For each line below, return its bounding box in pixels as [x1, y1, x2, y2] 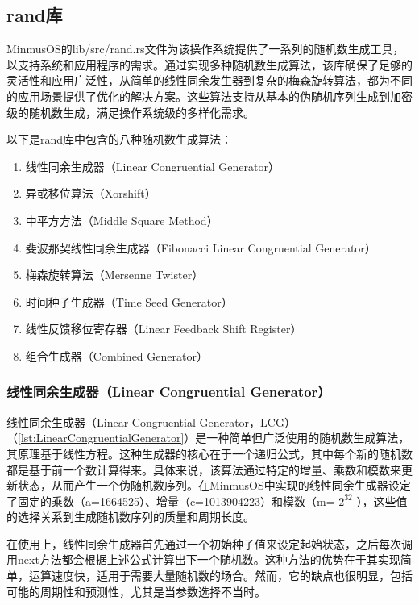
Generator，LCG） [199, 413, 296, 430]
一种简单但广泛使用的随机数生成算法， [206, 429, 410, 446]
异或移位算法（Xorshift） [25, 185, 156, 202]
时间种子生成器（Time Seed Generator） [25, 293, 233, 310]
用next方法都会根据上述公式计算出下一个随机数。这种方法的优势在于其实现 [6, 551, 400, 568]
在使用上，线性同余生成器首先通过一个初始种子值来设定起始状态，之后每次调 [6, 535, 413, 552]
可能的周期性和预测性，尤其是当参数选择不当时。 [6, 582, 266, 599]
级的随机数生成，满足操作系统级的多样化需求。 [6, 103, 255, 120]
